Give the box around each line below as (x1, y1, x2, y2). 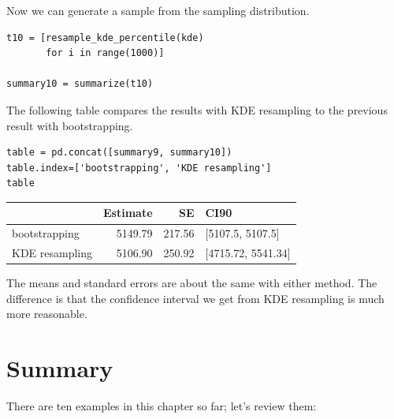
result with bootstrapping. (6, 117, 133, 133)
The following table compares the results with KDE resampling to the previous (6, 101, 388, 118)
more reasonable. (6, 305, 87, 322)
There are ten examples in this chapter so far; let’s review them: (6, 398, 317, 414)
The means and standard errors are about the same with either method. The (6, 275, 377, 291)
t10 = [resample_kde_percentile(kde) (6, 32, 204, 43)
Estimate (103, 204, 153, 221)
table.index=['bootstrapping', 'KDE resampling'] (6, 162, 272, 174)
